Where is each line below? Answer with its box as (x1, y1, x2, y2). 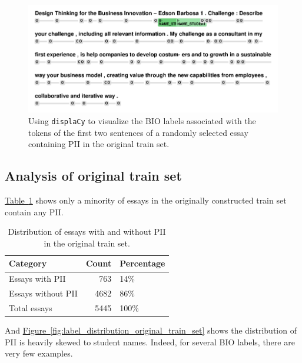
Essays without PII (9, 287, 78, 299)
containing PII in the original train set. (28, 138, 170, 150)
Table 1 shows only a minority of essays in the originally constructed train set (5, 194, 287, 207)
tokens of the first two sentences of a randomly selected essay (28, 126, 248, 138)
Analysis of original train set (5, 166, 182, 185)
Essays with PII (9, 272, 66, 285)
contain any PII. (5, 205, 64, 218)
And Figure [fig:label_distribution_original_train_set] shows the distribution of (5, 324, 297, 337)
